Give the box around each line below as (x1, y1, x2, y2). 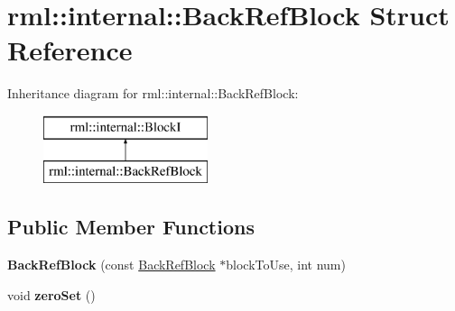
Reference (7, 32, 133, 69)
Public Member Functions (7, 213, 255, 241)
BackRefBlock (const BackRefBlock (7, 255, 216, 274)
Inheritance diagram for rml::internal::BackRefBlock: (7, 84, 299, 103)
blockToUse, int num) (226, 255, 346, 274)
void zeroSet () (7, 285, 96, 304)
